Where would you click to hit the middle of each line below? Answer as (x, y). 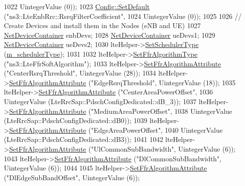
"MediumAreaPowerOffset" (131, 111)
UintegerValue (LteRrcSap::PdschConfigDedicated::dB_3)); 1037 (100, 101)
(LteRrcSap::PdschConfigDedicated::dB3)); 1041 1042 (84, 139)
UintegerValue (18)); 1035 (197, 82)
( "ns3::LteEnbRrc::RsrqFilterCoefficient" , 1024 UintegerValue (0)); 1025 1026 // (123, 16)
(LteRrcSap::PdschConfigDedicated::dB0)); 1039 (76, 120)
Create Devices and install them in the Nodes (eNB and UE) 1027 (102, 25)
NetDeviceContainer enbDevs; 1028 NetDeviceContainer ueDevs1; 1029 (110, 35)
